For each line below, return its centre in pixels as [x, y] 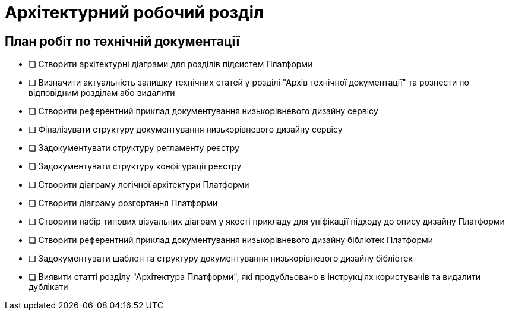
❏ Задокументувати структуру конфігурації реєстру [135, 166]
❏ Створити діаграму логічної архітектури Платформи [139, 185]
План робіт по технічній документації [122, 41]
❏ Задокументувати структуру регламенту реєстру [134, 148]
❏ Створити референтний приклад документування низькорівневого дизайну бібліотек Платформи [231, 240]
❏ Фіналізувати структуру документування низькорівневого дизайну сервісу [186, 130]
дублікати [48, 287]
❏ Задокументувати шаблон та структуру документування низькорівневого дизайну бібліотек [221, 259]
